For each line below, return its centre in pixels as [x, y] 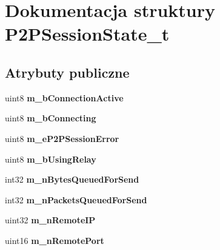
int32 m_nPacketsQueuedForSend [76, 199]
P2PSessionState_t [87, 34]
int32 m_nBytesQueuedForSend [72, 179]
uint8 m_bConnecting [51, 118]
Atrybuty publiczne [67, 72]
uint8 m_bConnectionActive [64, 97]
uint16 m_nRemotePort [55, 240]
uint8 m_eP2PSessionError [62, 138]
